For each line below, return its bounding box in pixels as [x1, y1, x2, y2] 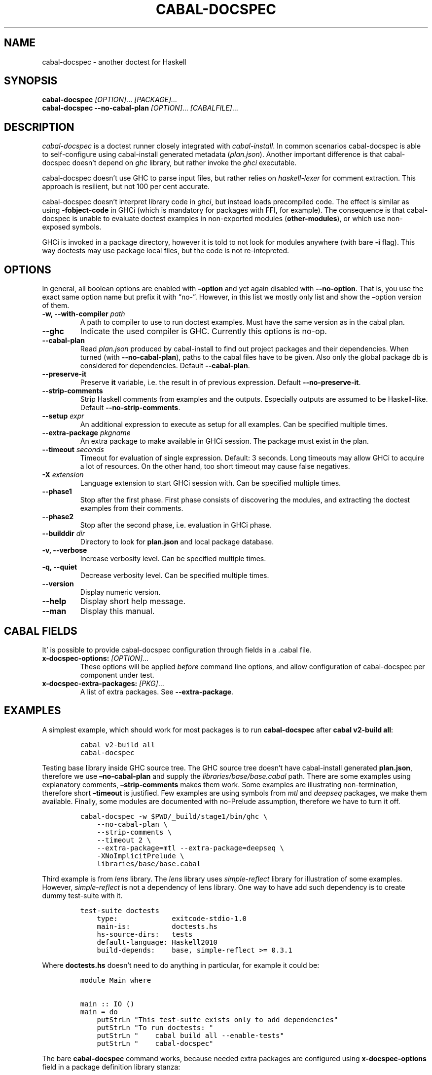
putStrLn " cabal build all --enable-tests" [97, 1031, 284, 1039]
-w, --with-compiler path [42, 309, 125, 318]
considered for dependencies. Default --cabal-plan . [80, 361, 250, 370]
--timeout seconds [42, 445, 104, 454]
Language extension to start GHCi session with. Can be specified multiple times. [80, 479, 341, 488]
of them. [42, 301, 70, 310]
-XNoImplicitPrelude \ [97, 851, 184, 860]
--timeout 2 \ [97, 836, 151, 844]
